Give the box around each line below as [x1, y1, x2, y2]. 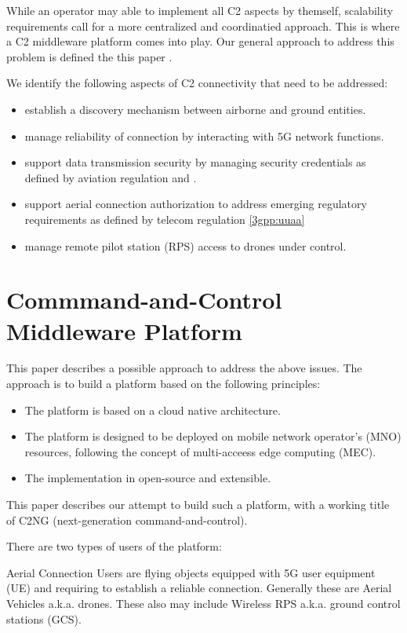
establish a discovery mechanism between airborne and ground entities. [24, 101, 366, 117]
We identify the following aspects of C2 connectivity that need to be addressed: [6, 75, 388, 91]
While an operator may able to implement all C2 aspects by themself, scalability [6, 2, 394, 18]
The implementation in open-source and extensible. [24, 470, 271, 486]
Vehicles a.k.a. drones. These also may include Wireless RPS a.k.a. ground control [6, 595, 401, 611]
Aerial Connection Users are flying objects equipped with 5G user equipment [6, 564, 376, 580]
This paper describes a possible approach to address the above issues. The [6, 360, 362, 376]
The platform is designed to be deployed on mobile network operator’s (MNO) [24, 428, 402, 445]
